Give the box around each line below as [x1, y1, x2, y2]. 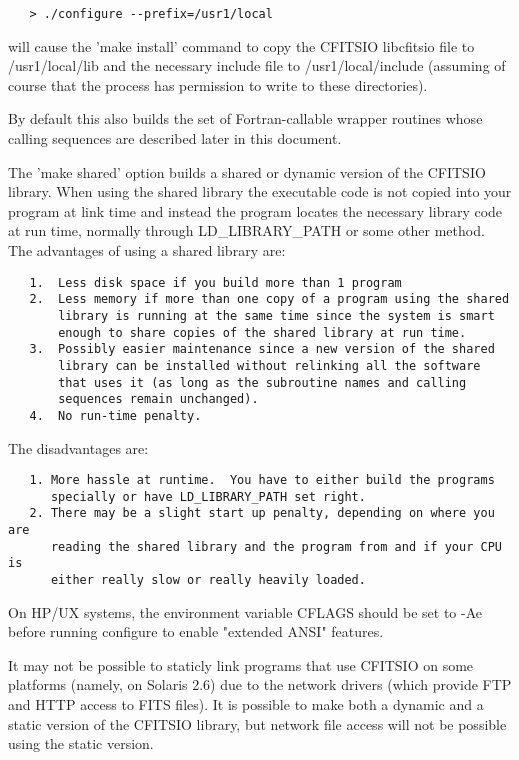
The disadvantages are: [8, 437, 149, 458]
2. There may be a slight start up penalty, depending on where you [29, 506, 495, 521]
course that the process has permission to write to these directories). [8, 74, 428, 95]
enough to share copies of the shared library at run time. [58, 325, 467, 340]
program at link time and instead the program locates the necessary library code [8, 200, 503, 221]
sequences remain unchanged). [58, 392, 259, 407]
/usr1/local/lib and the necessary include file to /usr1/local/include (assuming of [8, 55, 506, 76]
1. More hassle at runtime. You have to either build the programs [29, 473, 495, 488]
